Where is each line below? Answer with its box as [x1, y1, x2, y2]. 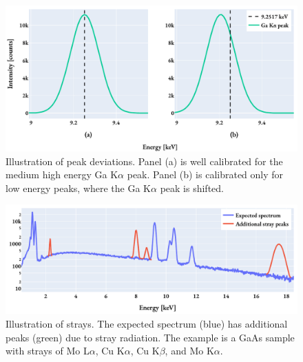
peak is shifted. [160, 180, 224, 195]
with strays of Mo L [6, 343, 90, 358]
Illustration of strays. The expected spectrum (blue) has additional [6, 316, 288, 330]
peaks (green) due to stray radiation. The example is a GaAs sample [6, 330, 295, 344]
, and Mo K [165, 343, 214, 358]
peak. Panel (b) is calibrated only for [127, 167, 284, 182]
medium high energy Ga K [6, 167, 118, 182]
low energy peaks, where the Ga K [6, 180, 151, 195]
